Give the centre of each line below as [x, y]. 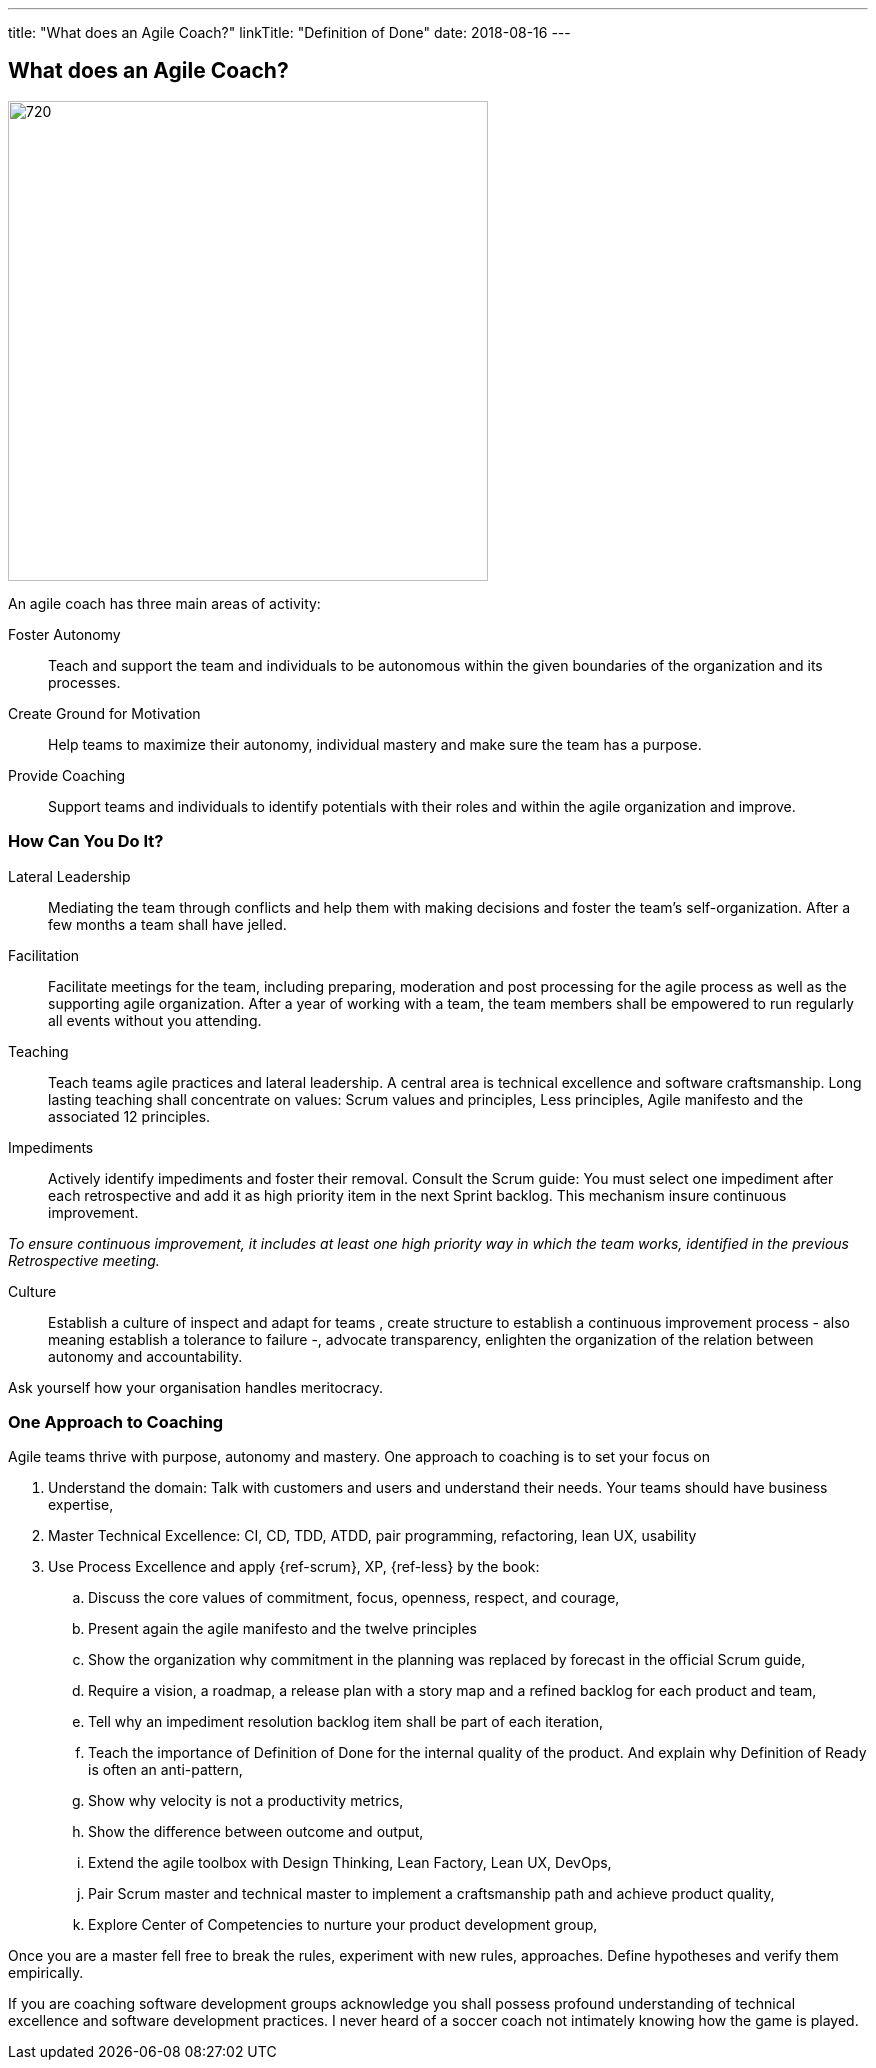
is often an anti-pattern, [165, 1770]
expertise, [81, 1505]
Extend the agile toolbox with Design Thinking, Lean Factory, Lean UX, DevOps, [350, 1863]
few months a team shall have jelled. [167, 924]
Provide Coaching [67, 775]
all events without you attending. [155, 1020]
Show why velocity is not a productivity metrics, [246, 1801]
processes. [84, 682]
